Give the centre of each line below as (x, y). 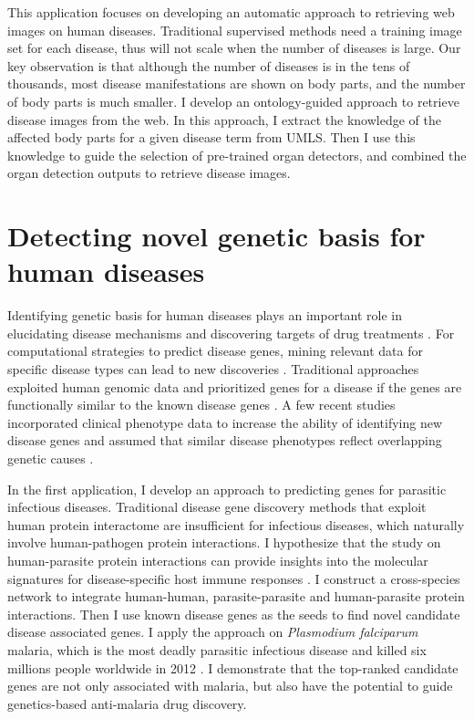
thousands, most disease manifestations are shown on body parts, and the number (237, 83)
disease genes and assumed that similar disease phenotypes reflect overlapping (225, 440)
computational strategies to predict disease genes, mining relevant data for (215, 351)
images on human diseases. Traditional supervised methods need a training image (235, 30)
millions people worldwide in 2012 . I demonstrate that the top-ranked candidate (233, 667)
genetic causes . (51, 458)
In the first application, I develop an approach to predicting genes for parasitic (227, 489)
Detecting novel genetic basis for (216, 236)
